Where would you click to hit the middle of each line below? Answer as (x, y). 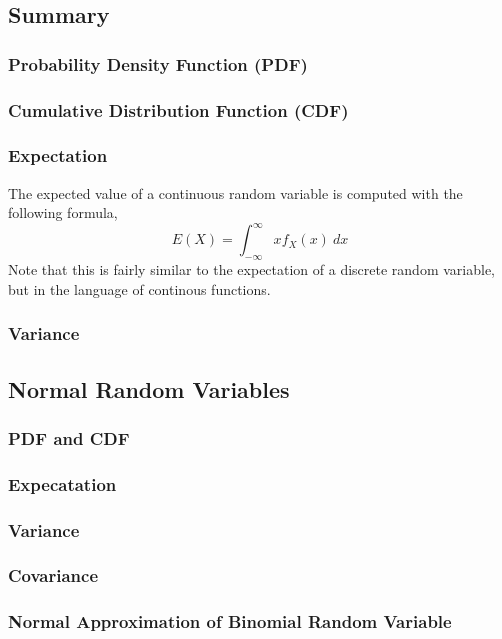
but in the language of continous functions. (139, 288)
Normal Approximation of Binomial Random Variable (230, 621)
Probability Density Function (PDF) (158, 63)
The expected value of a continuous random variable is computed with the (235, 192)
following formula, (63, 212)
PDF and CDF (69, 437)
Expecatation (62, 483)
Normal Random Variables (149, 388)
